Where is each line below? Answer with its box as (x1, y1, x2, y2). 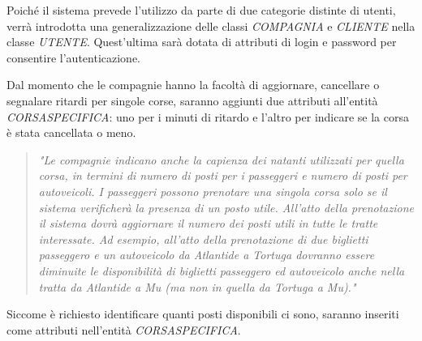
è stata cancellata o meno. (6, 124, 136, 141)
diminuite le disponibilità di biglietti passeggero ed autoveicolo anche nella (38, 262, 405, 279)
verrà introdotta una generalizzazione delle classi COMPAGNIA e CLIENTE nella (6, 17, 416, 34)
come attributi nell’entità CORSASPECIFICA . (6, 321, 241, 338)
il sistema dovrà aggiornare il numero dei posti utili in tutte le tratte (38, 215, 378, 232)
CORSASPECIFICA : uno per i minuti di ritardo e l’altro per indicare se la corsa (6, 108, 410, 125)
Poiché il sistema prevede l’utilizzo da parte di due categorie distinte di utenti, (6, 2, 396, 18)
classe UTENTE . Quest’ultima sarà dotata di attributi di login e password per (6, 33, 397, 50)
